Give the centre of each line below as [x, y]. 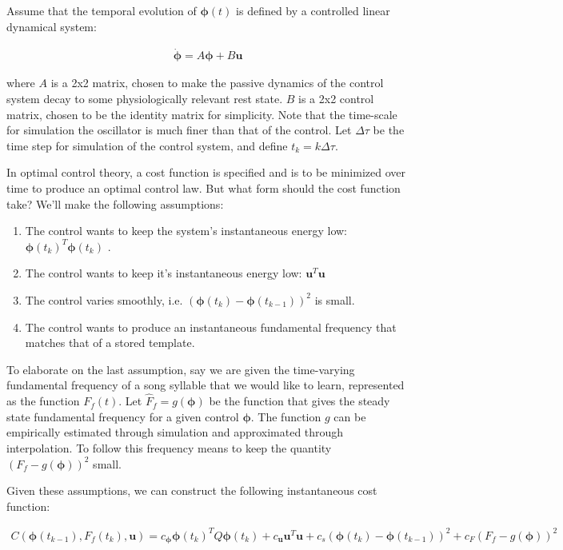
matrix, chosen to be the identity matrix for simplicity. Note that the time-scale [202, 114]
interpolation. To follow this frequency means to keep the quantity [169, 447]
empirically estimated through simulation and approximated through [175, 432]
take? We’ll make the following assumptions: [115, 203]
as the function [43, 401]
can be [350, 416]
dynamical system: [52, 26]
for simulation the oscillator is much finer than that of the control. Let [179, 130]
